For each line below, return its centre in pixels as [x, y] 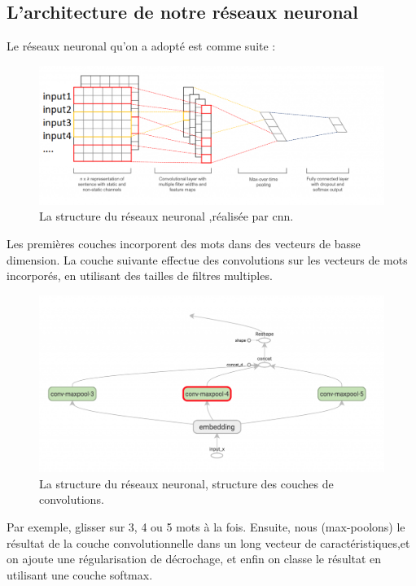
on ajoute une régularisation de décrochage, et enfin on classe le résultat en [194, 559]
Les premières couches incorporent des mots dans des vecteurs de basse [184, 243]
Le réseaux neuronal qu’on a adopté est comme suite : [141, 46]
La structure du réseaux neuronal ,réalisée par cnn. [166, 216]
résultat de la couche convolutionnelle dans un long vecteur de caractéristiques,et [208, 542]
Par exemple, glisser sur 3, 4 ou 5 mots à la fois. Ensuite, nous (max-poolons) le [206, 526]
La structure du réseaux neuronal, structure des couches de [186, 483]
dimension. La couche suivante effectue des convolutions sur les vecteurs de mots [207, 259]
